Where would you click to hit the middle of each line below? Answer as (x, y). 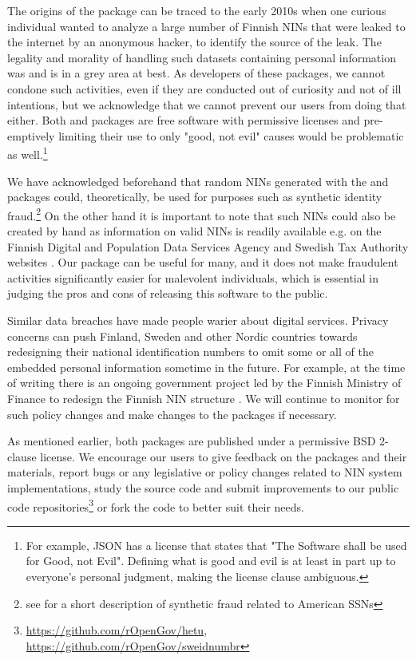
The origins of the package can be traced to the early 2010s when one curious (197, 10)
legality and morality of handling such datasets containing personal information (202, 57)
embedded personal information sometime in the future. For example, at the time (206, 367)
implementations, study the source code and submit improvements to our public (203, 487)
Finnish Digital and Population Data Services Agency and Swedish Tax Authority (208, 246)
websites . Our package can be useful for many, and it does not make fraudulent (203, 262)
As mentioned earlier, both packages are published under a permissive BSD (192, 441)
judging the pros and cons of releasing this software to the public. (168, 293)
